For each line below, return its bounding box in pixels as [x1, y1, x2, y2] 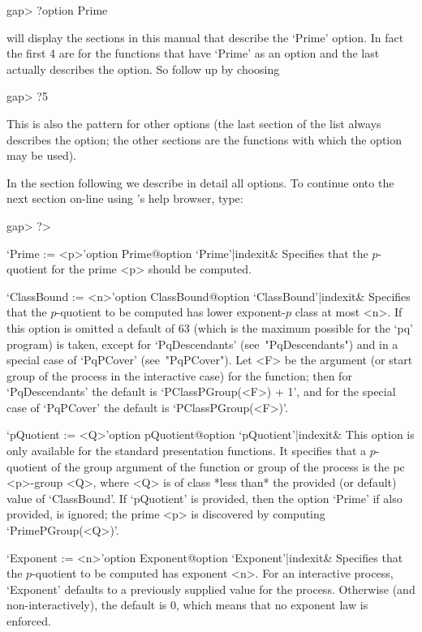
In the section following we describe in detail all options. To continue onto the [6, 174, 394, 191]
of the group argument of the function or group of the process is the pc [51, 458, 405, 475]
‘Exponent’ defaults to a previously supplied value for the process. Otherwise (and [6, 580, 416, 597]
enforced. [6, 613, 51, 629]
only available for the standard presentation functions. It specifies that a [6, 442, 367, 459]
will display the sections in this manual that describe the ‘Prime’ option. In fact [6, 28, 404, 45]
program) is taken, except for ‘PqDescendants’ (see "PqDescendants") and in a [6, 335, 398, 352]
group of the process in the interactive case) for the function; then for [6, 367, 352, 384]
